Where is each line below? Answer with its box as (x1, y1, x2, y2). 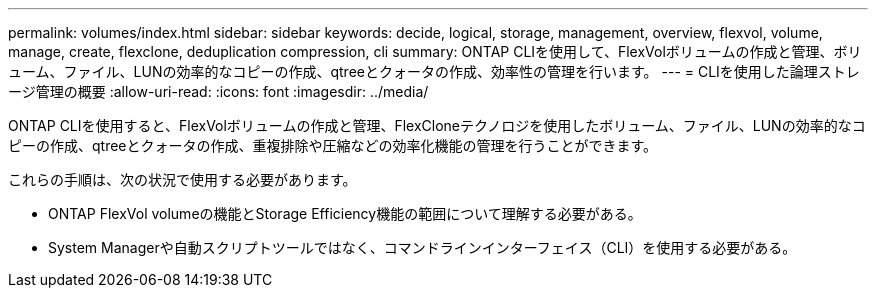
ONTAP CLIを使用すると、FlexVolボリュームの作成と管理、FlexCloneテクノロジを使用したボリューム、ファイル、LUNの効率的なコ (8, 117, 866, 134)
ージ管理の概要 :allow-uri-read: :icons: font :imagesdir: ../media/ (8, 83, 429, 100)
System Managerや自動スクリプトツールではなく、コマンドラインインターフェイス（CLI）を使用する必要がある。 (48, 239, 797, 256)
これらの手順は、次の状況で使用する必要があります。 (8, 171, 357, 188)
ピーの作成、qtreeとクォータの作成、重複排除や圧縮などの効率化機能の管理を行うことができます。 (8, 137, 658, 154)
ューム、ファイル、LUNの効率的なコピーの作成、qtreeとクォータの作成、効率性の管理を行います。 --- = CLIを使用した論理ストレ (8, 63, 860, 80)
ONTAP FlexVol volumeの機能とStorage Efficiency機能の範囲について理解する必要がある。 (48, 205, 642, 222)
